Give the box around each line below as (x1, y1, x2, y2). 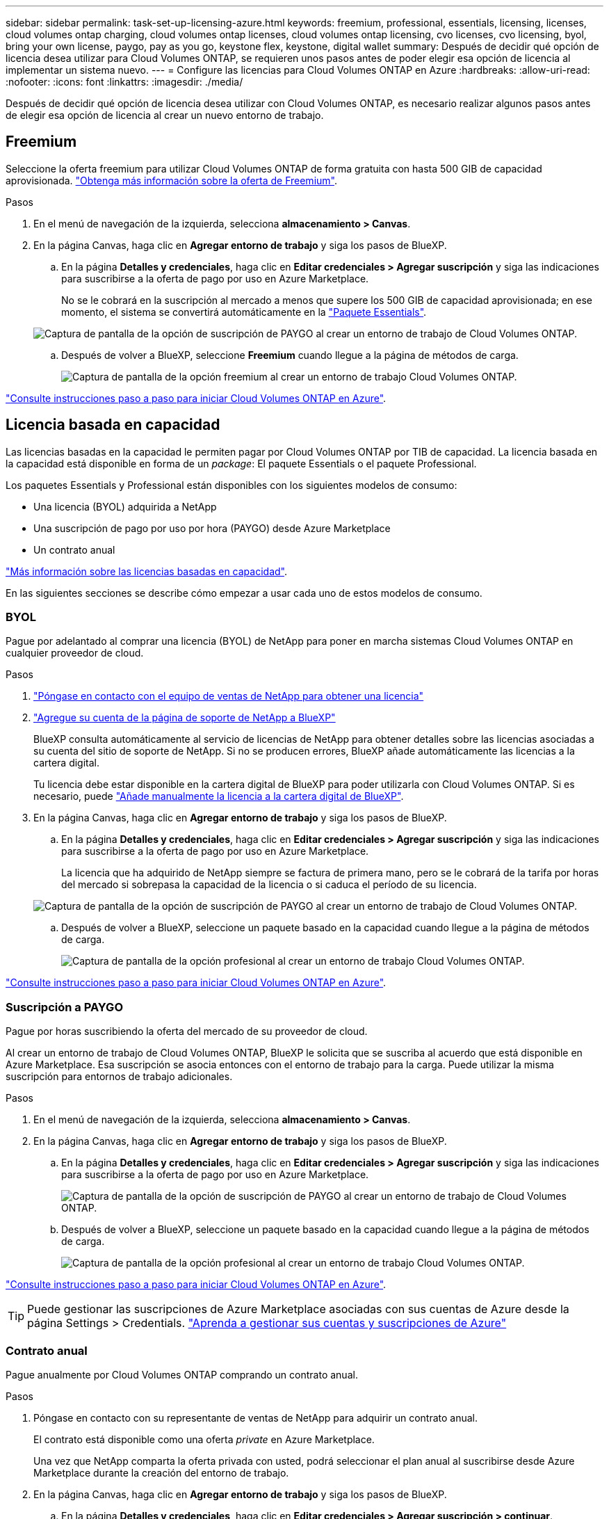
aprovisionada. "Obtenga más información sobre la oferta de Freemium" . (6, 174, 337, 186)
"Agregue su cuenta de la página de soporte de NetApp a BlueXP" (33, 712, 336, 724)
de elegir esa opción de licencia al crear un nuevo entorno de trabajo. (6, 109, 324, 121)
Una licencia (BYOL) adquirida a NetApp (33, 500, 217, 513)
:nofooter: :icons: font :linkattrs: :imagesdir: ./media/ (6, 76, 243, 88)
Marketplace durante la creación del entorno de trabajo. (33, 1466, 289, 1479)
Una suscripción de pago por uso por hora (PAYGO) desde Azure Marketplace (33, 522, 391, 534)
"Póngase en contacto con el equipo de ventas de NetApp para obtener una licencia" (33, 690, 424, 702)
